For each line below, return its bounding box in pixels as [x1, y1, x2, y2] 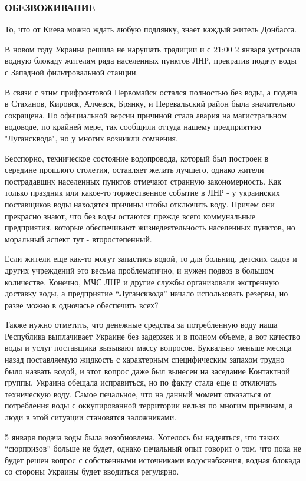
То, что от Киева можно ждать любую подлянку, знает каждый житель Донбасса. [5, 23, 297, 35]
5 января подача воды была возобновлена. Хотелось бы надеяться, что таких [5, 430, 280, 443]
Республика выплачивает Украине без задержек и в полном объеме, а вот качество [5, 330, 301, 342]
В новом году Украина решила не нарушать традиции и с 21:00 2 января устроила [5, 42, 300, 55]
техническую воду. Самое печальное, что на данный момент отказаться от [5, 387, 272, 400]
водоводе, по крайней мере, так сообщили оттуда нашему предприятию [5, 120, 261, 133]
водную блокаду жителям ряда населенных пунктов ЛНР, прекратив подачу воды [5, 54, 297, 67]
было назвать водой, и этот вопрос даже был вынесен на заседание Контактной [5, 364, 290, 377]
